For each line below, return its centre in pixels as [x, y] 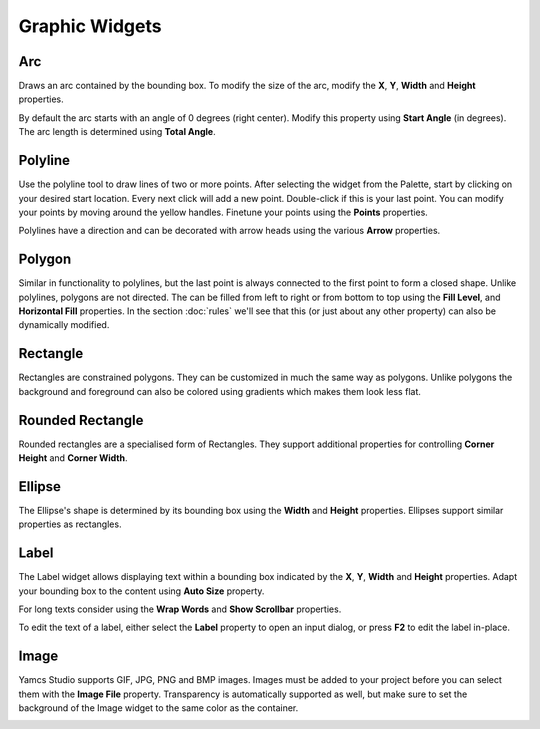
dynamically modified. [64, 325]
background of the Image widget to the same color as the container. [158, 708]
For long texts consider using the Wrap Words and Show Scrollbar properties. [180, 609]
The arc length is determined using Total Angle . [117, 132]
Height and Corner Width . [73, 457]
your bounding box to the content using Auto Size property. [141, 591]
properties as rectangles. [70, 524]
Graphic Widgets [90, 26]
